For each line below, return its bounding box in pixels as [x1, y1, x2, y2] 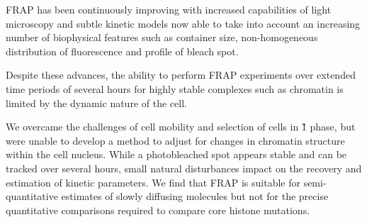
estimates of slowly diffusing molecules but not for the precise [61, 189, 329, 204]
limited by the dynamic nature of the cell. [6, 95, 187, 110]
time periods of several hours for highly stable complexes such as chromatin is [6, 81, 344, 96]
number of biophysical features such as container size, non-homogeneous [6, 30, 318, 45]
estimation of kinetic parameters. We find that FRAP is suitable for [6, 174, 300, 189]
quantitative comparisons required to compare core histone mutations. [6, 202, 310, 217]
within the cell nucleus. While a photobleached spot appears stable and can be [6, 147, 347, 162]
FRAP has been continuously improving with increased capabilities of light [6, 2, 332, 16]
